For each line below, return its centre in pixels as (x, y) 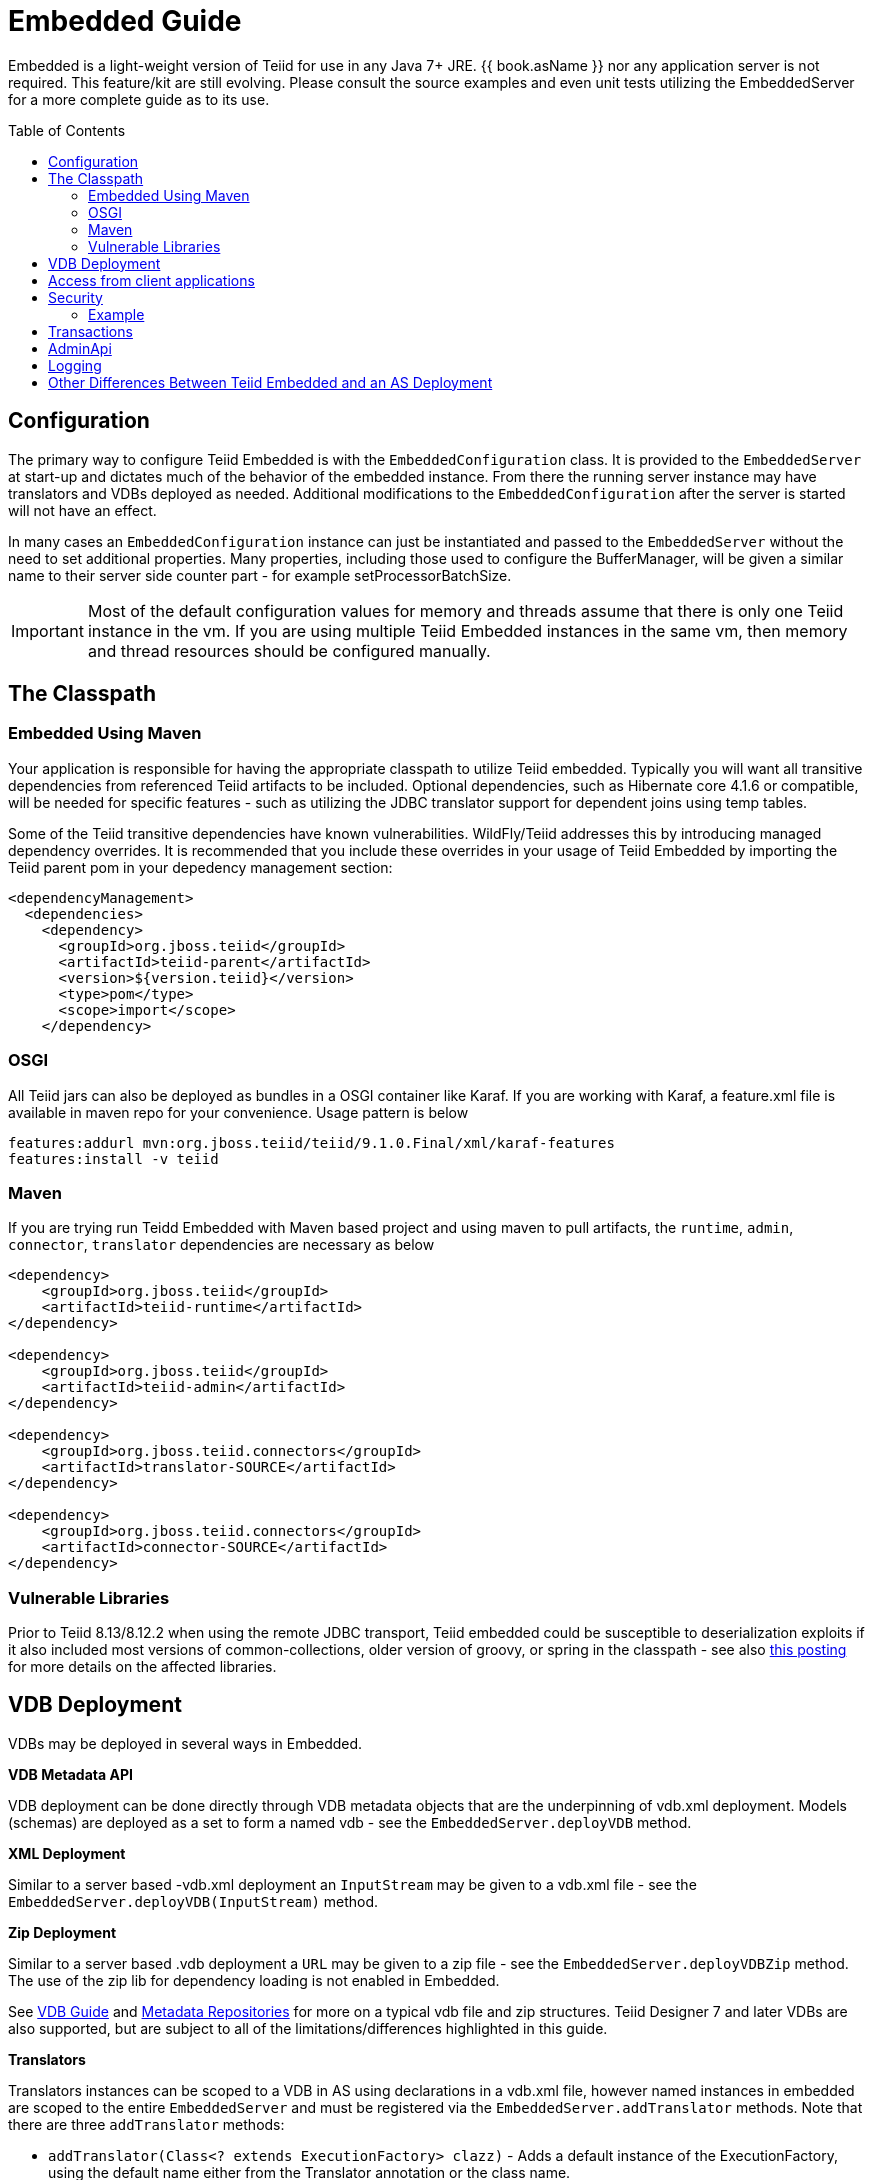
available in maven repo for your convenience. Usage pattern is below (238, 1112)
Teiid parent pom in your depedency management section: (200, 867)
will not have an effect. (82, 510)
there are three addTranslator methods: (146, 2124)
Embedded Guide (125, 21)
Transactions (90, 331)
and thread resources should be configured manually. (289, 650)
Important (47, 630)
